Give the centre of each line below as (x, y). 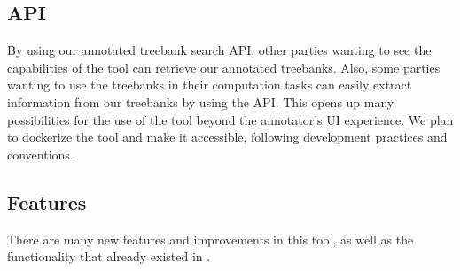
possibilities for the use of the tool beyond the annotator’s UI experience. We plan (230, 119)
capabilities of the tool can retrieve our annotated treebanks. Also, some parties (224, 67)
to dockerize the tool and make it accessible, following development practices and (227, 137)
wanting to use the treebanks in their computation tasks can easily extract (210, 85)
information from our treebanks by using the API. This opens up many (201, 101)
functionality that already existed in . (109, 256)
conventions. (40, 154)
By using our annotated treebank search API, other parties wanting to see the (219, 50)
